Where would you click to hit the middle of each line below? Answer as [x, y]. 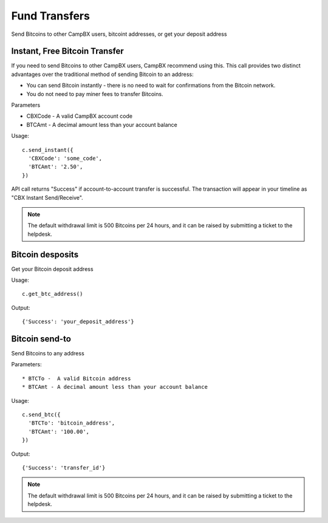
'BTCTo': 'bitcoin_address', [72, 423]
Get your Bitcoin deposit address [52, 269]
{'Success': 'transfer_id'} [64, 467]
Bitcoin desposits [45, 254]
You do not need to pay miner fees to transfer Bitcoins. [95, 94]
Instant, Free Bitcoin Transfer [67, 51]
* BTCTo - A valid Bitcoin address [77, 378]
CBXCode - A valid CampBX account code [80, 116]
